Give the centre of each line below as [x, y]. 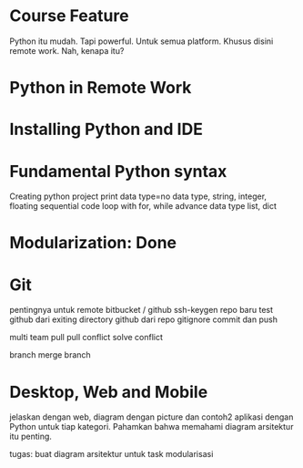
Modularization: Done [93, 243]
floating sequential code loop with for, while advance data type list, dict [143, 206]
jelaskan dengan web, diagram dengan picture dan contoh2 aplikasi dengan [151, 417]
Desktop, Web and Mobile [109, 392]
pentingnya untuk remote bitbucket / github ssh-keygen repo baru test [141, 310]
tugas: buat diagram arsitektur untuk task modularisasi [111, 454]
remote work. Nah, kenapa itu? [67, 50]
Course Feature [69, 16]
